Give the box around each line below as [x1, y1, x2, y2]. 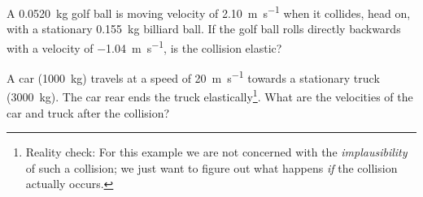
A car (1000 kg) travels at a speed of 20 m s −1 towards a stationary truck [7, 67, 380, 86]
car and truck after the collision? [7, 104, 170, 121]
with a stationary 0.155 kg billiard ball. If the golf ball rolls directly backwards [7, 20, 401, 37]
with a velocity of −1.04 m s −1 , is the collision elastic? [7, 36, 282, 56]
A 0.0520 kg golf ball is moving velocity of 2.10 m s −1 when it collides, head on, [7, 2, 411, 21]
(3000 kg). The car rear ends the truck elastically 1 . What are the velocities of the [7, 86, 413, 105]
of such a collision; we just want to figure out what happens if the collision [25, 159, 398, 176]
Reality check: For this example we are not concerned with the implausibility [25, 143, 408, 161]
